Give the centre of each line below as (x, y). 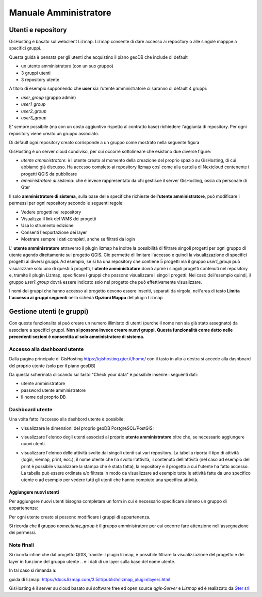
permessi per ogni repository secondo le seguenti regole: (66, 203)
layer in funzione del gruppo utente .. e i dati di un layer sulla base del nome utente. (92, 561)
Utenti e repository (38, 30)
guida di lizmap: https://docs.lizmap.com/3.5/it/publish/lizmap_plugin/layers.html (90, 579)
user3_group (34, 118)
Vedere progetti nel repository (51, 212)
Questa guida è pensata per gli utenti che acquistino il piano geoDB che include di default (98, 57)
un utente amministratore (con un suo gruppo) (67, 66)
